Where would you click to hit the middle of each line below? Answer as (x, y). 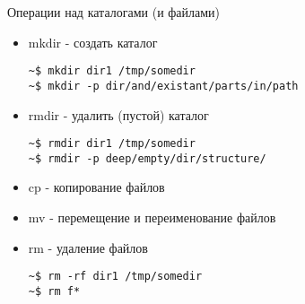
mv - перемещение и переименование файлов (152, 217)
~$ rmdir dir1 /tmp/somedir (112, 144)
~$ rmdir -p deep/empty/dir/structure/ (147, 158)
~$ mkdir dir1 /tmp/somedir (112, 71)
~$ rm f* (54, 291)
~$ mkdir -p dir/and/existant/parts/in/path (163, 86)
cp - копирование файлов (96, 187)
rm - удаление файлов (88, 247)
